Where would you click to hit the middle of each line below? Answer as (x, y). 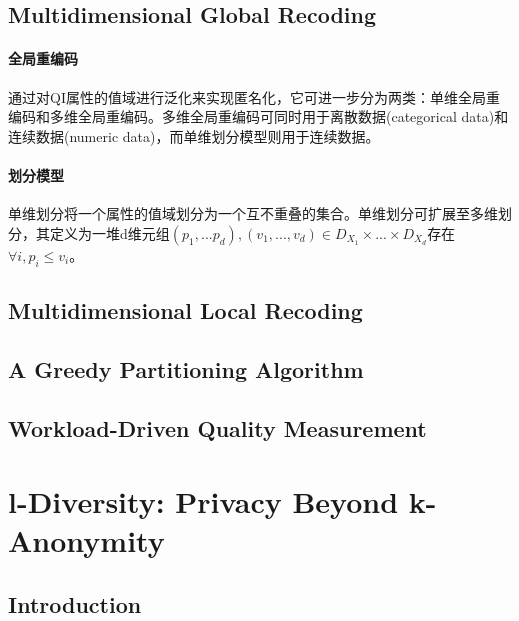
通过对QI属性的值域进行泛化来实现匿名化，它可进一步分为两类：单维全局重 (254, 96)
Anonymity (86, 540)
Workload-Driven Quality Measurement (217, 427)
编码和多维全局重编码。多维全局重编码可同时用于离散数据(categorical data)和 (258, 116)
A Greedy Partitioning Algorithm (186, 368)
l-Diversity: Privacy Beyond (203, 501)
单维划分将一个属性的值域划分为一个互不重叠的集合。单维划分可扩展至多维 (253, 213)
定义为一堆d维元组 (109, 232)
